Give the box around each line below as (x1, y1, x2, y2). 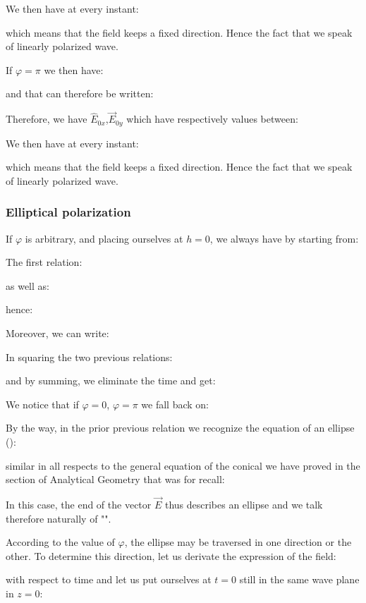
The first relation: (6, 255, 83, 269)
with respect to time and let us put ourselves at (6, 572, 212, 587)
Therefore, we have (6, 111, 87, 126)
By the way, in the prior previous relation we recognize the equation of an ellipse (6, 420, 355, 435)
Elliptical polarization (6, 203, 131, 221)
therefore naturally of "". (6, 511, 111, 525)
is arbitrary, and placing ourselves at (25, 231, 183, 245)
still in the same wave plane (239, 572, 360, 587)
